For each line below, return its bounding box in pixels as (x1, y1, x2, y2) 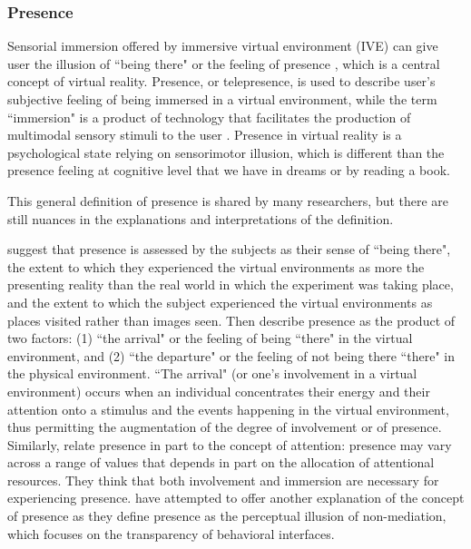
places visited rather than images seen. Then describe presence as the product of (7, 310, 456, 329)
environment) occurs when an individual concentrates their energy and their (7, 381, 430, 400)
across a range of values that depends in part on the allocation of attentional (7, 453, 435, 472)
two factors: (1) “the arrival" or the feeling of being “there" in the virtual (7, 328, 413, 348)
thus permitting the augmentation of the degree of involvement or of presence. (7, 417, 442, 436)
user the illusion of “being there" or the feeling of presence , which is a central (7, 54, 440, 73)
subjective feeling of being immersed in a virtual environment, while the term (7, 90, 437, 108)
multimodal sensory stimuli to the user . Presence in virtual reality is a (7, 125, 402, 144)
